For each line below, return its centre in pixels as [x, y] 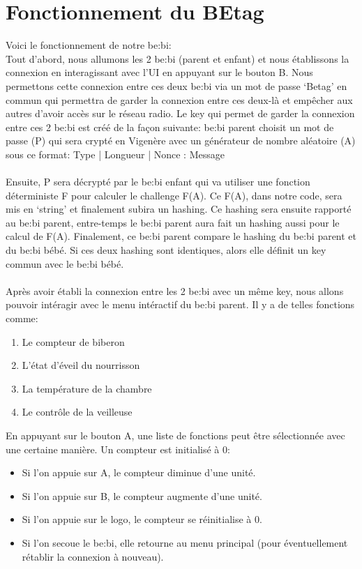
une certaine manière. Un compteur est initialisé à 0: [118, 449]
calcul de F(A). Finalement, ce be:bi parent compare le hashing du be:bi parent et [181, 236]
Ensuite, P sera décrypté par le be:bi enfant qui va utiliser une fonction [158, 182]
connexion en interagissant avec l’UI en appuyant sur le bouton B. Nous [159, 72]
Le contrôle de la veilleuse [77, 412]
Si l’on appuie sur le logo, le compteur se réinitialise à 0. [142, 519]
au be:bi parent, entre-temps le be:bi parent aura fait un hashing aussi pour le [173, 222]
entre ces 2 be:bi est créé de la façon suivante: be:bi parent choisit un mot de [170, 127]
